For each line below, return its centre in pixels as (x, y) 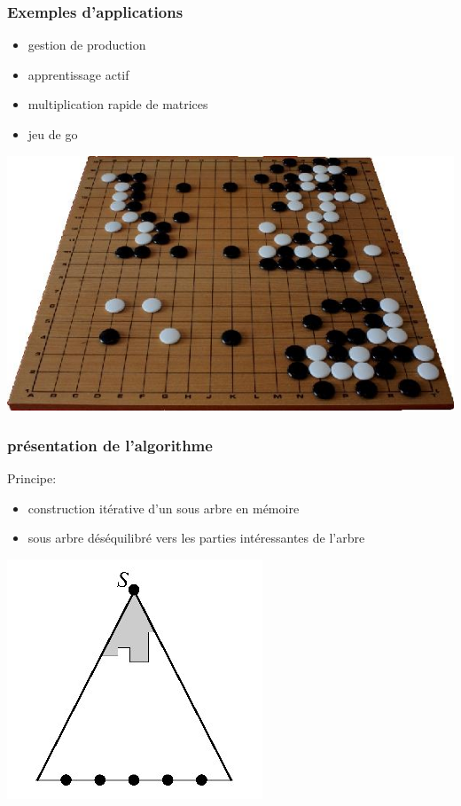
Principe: (32, 478)
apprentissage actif (78, 74)
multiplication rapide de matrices (118, 104)
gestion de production (87, 45)
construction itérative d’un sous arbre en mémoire (164, 508)
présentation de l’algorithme (110, 445)
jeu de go (53, 134)
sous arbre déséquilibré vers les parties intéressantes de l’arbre (196, 538)
